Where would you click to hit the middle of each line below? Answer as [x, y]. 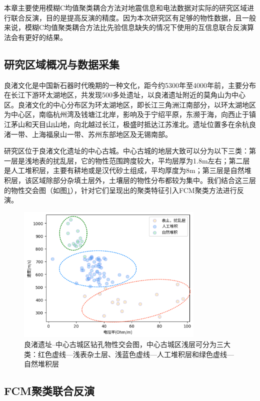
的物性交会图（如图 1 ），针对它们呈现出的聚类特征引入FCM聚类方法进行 [120, 190]
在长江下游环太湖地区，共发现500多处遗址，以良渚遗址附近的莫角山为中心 [125, 95]
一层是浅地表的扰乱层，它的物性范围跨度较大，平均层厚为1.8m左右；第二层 [127, 160]
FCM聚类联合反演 [49, 391]
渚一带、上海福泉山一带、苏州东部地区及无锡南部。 [88, 134]
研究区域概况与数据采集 [62, 64]
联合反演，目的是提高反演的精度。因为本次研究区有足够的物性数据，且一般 [133, 17]
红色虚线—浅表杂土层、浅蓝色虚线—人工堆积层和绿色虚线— [136, 354]
